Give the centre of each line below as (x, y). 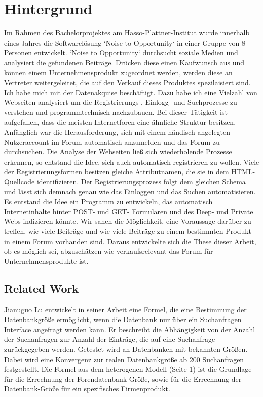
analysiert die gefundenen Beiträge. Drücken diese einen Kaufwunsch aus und (124, 62)
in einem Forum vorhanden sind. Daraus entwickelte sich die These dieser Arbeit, (130, 241)
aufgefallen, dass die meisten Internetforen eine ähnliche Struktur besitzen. (120, 122)
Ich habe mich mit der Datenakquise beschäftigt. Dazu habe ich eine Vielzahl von (131, 92)
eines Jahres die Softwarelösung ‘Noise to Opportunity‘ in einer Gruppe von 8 (125, 42)
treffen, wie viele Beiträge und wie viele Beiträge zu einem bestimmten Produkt (128, 231)
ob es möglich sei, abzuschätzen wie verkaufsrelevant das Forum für (109, 251)
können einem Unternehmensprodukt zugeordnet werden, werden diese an (118, 72)
